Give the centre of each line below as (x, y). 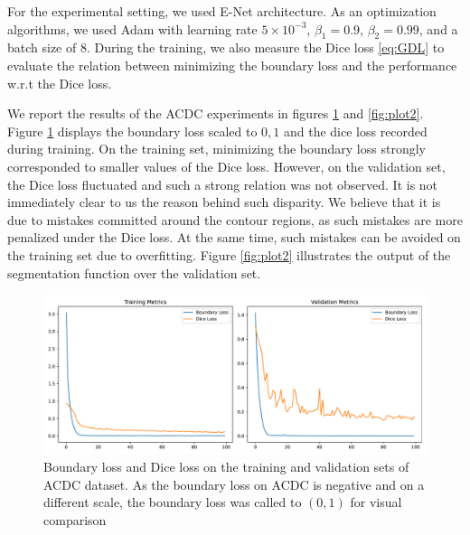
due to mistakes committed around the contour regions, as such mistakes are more (235, 219)
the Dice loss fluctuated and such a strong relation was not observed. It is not (223, 184)
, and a (438, 28)
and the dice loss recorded (355, 131)
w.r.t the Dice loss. (60, 83)
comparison (75, 519)
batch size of (42, 47)
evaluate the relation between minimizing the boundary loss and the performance (232, 65)
